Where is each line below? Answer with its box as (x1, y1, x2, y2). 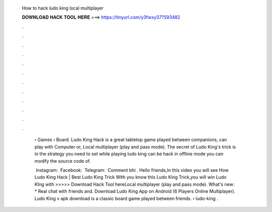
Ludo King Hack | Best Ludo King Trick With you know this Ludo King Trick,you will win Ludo (34, 174, 227, 180)
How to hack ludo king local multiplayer (22, 5, 104, 11)
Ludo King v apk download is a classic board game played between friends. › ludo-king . (34, 195, 219, 201)
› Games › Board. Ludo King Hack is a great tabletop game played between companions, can (34, 136, 227, 143)
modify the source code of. (34, 158, 91, 164)
